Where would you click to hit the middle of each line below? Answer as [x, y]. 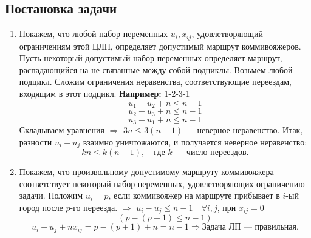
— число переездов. [212, 153]
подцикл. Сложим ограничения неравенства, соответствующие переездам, [155, 81]
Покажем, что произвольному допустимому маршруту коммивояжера [146, 172]
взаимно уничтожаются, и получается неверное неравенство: [195, 141]
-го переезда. [94, 207]
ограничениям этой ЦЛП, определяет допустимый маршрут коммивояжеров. [160, 46]
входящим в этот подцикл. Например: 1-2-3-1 [104, 94]
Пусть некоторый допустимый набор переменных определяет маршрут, [151, 58]
